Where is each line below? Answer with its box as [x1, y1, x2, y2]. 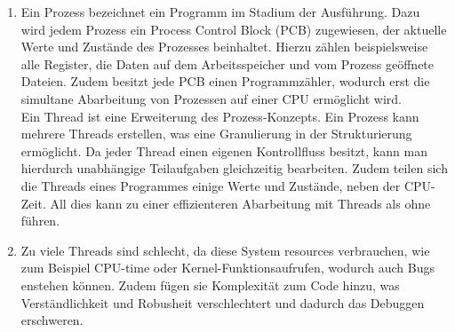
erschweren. [20, 311, 84, 329]
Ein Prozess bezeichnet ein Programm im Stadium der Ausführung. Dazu [20, 3, 420, 20]
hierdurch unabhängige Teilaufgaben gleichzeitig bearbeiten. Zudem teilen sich [20, 159, 448, 178]
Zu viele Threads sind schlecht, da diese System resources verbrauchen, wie [20, 241, 430, 259]
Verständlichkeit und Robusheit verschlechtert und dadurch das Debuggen [20, 293, 425, 312]
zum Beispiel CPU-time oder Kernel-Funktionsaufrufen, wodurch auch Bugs [20, 258, 435, 277]
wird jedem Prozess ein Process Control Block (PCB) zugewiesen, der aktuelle [20, 20, 447, 38]
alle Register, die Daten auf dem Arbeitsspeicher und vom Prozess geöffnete [20, 54, 435, 73]
